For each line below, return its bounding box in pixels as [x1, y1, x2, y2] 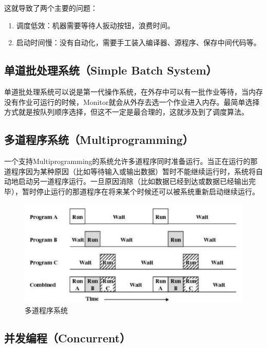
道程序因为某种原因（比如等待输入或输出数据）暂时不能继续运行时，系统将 [4, 166, 256, 176]
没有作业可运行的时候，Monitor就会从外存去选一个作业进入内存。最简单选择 [4, 96, 260, 107]
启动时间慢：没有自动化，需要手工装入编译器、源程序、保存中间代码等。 [16, 37, 261, 48]
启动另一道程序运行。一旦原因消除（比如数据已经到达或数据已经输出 [18, 176, 249, 187]
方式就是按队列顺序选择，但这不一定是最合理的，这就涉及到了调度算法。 [4, 106, 249, 117]
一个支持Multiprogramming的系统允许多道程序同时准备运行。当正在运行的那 [4, 155, 258, 166]
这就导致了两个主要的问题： [4, 3, 98, 13]
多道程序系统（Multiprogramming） [4, 132, 194, 148]
